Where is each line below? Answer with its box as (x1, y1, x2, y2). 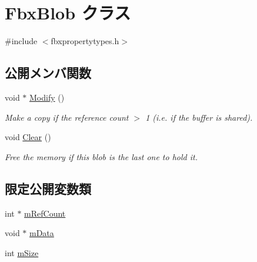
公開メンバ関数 (5, 64, 91, 82)
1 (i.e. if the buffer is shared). (145, 111, 253, 123)
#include (5, 35, 38, 47)
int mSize (5, 246, 39, 258)
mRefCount (24, 207, 66, 219)
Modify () (29, 91, 65, 103)
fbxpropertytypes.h (51, 35, 119, 47)
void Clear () (5, 131, 51, 143)
